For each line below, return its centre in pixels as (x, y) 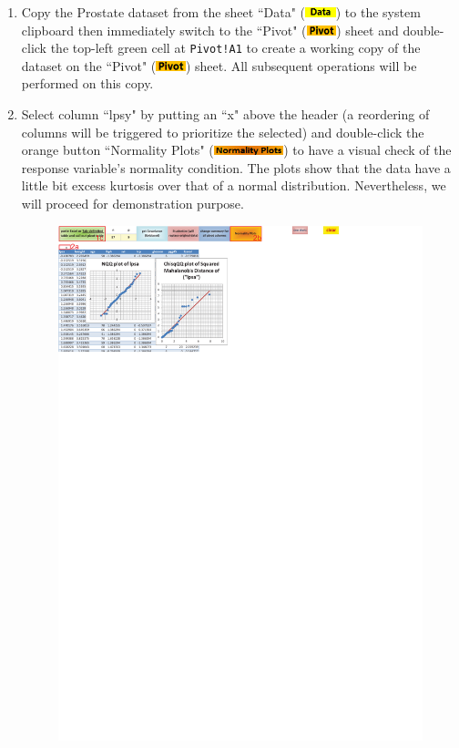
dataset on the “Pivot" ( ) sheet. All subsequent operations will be (219, 65)
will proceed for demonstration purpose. (133, 203)
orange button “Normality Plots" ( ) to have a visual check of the (236, 150)
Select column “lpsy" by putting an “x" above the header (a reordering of (225, 114)
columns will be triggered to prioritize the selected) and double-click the (223, 132)
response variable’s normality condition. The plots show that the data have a (236, 167)
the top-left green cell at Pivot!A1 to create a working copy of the (235, 48)
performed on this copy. (87, 83)
